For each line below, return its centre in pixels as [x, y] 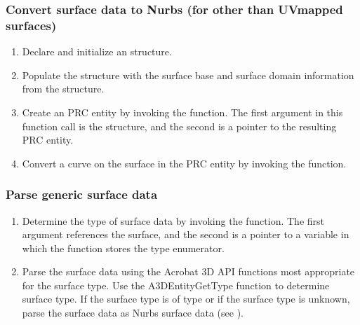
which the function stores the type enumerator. [123, 248]
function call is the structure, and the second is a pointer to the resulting [179, 126]
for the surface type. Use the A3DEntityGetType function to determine [176, 285]
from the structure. [63, 89]
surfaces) [31, 25]
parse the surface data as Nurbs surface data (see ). [133, 313]
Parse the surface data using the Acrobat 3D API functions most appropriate [188, 271]
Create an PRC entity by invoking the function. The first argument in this [182, 112]
